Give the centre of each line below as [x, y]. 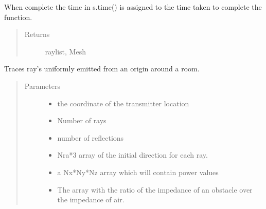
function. [18, 17]
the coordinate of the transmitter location [123, 103]
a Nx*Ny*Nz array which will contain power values [138, 172]
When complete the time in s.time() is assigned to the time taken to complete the [133, 7]
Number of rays [82, 120]
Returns [37, 34]
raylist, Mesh [65, 51]
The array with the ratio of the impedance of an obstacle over [155, 189]
